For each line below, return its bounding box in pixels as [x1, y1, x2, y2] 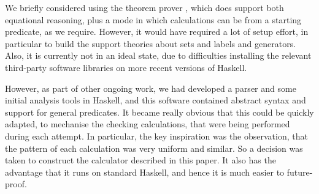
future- [286, 165, 313, 178]
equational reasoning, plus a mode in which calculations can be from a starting [5, 13, 302, 26]
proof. [5, 177, 27, 190]
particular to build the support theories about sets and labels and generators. [5, 37, 296, 50]
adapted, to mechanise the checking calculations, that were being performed [5, 118, 290, 130]
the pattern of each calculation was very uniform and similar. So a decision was [5, 141, 303, 154]
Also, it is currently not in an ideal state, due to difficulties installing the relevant [5, 49, 312, 62]
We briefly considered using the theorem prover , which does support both [5, 1, 284, 13]
